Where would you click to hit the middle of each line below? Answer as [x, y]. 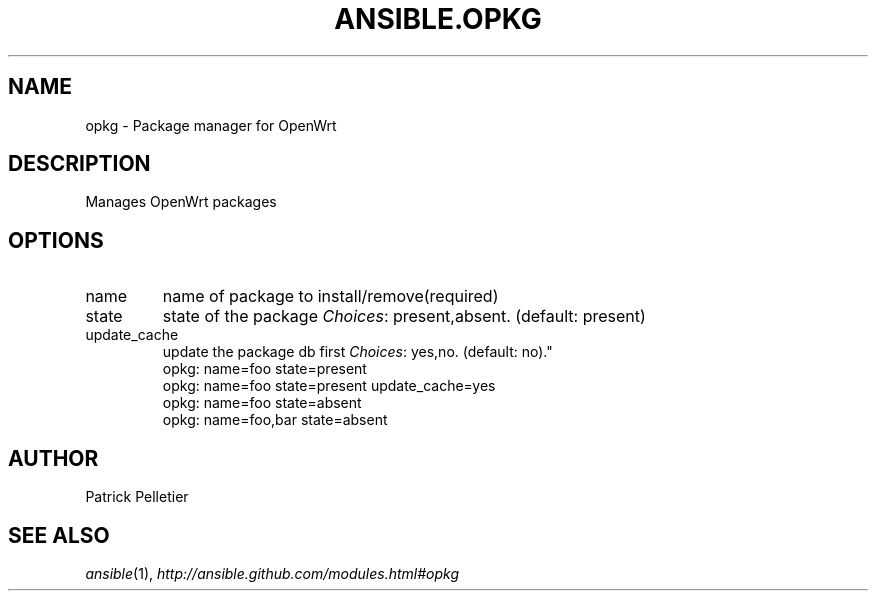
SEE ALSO [59, 535]
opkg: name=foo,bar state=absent [275, 420]
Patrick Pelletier [137, 497]
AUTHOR [53, 458]
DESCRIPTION [79, 164]
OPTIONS [56, 240]
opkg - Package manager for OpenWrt [211, 125]
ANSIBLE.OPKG [438, 19]
